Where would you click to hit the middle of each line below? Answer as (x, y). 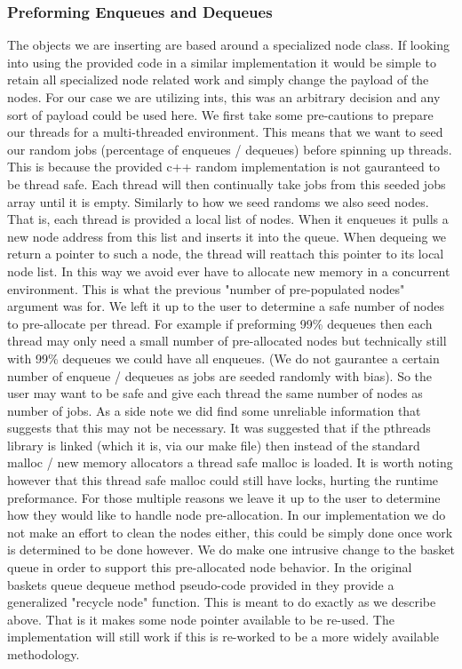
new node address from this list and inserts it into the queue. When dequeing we (227, 236)
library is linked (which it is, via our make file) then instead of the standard (214, 445)
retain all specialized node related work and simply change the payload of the (218, 80)
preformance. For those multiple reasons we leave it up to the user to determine (224, 497)
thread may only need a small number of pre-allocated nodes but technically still (227, 341)
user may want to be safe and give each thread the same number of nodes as (215, 393)
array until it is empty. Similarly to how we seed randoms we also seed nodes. (218, 201)
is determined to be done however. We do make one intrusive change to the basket (231, 550)
